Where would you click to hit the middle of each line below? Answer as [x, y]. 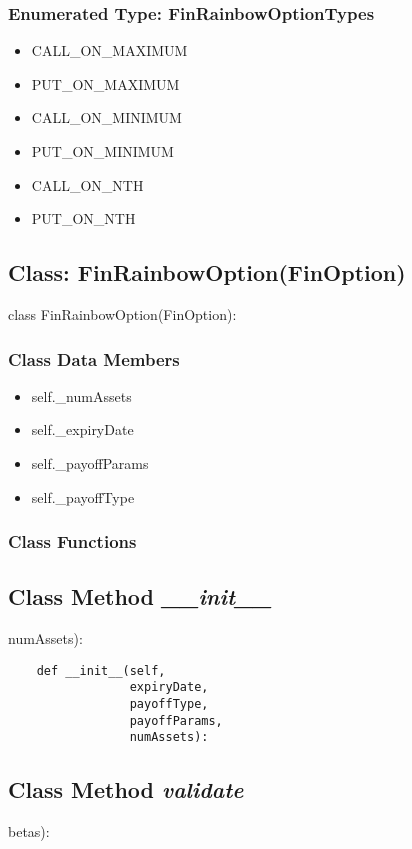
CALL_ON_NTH [87, 184]
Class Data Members [94, 358]
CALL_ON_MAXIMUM [109, 50]
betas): [29, 831]
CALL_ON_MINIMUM [106, 117]
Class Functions [72, 541]
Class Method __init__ [140, 596]
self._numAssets [81, 395]
